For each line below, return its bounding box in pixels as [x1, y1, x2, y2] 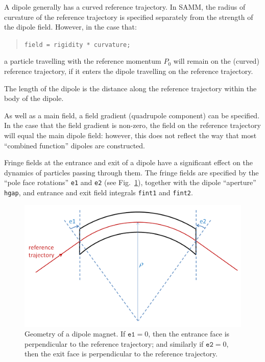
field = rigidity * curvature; [24, 41, 131, 48]
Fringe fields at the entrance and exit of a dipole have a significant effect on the [4, 157, 253, 168]
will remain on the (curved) [173, 56, 259, 66]
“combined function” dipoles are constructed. [4, 140, 145, 150]
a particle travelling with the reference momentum [4, 56, 161, 66]
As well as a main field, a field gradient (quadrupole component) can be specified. [4, 110, 260, 120]
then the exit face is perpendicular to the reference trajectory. [25, 348, 218, 359]
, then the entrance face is [148, 328, 230, 339]
